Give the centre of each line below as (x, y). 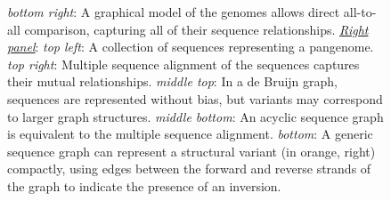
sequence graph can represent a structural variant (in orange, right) (191, 151)
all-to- (360, 12)
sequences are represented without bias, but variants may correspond (195, 98)
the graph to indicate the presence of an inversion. (144, 185)
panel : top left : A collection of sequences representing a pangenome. (191, 47)
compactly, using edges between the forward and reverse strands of (189, 169)
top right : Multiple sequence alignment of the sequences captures (183, 64)
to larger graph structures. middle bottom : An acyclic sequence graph (195, 116)
